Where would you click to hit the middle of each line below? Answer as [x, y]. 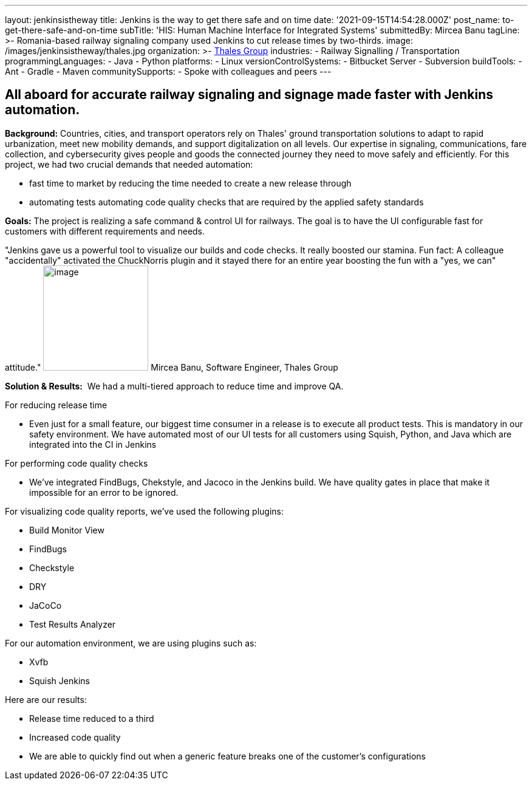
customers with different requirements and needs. [105, 231]
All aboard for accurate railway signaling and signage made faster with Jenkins [249, 95]
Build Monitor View [67, 530]
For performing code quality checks [77, 463]
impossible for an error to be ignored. [104, 492]
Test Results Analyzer [73, 624]
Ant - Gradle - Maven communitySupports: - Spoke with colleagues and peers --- [168, 71]
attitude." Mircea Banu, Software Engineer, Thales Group [172, 367]
